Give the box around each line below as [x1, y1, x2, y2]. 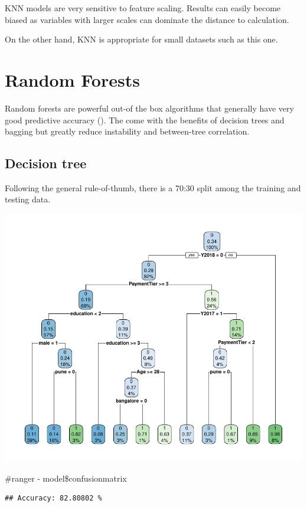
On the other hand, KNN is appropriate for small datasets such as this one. [5, 33, 278, 45]
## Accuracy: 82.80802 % [5, 494, 102, 503]
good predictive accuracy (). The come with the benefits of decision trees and [5, 113, 285, 126]
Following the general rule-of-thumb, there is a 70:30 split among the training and [5, 181, 301, 194]
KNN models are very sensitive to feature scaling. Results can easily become [5, 2, 281, 14]
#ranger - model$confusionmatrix [5, 472, 127, 484]
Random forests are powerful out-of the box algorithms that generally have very [5, 102, 294, 114]
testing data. [5, 193, 51, 205]
